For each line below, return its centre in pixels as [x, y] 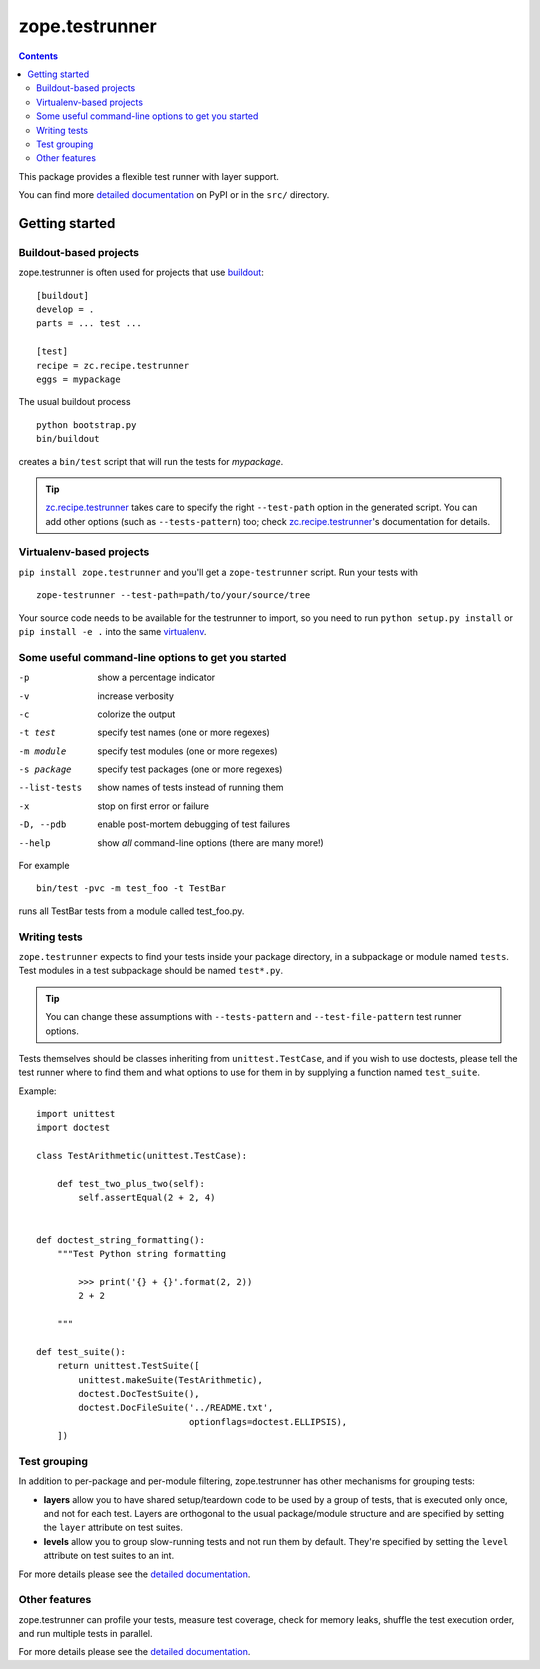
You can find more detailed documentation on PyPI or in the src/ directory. [174, 195]
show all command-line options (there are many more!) [210, 842]
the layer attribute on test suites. [113, 1527]
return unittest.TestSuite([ [128, 1366]
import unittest [76, 1114]
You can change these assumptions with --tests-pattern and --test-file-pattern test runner [253, 1017]
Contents [38, 56]
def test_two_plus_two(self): [130, 1184]
